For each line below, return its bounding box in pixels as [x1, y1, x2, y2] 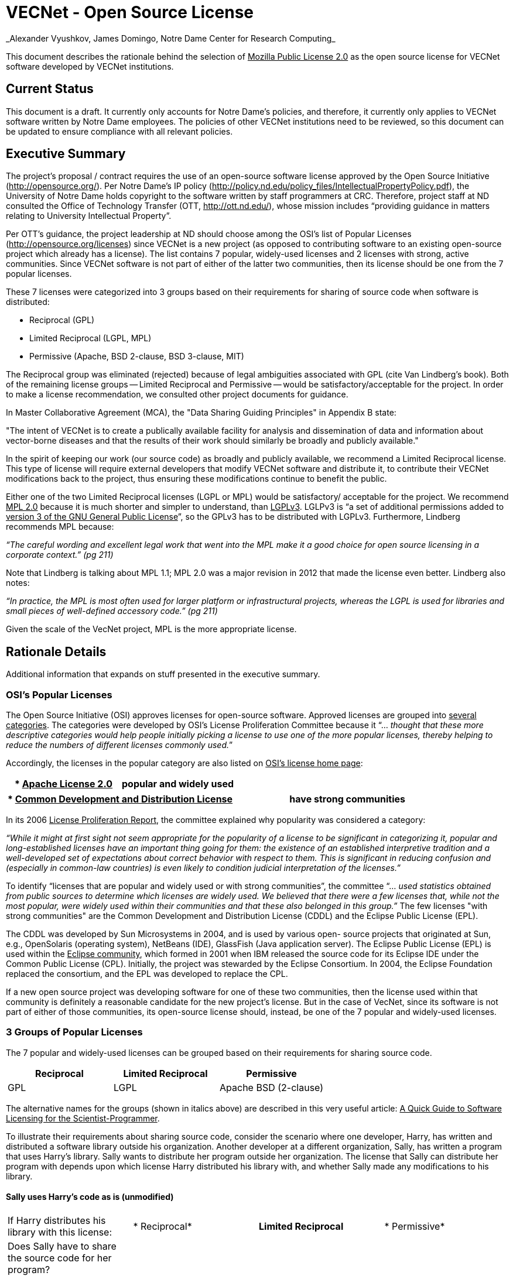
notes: [6, 578, 30, 588]
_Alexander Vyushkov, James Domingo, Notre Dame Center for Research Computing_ [6, 33, 336, 43]
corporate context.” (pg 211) [6, 550, 114, 560]
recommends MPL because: [6, 522, 114, 532]
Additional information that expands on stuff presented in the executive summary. [6, 669, 320, 680]
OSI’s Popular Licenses [6, 688, 112, 701]
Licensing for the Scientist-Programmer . [6, 1113, 160, 1123]
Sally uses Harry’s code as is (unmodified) [6, 1192, 174, 1202]
